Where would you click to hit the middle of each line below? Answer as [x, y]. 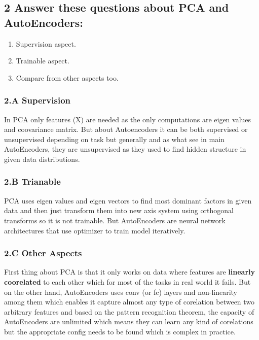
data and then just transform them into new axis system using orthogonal [119, 210]
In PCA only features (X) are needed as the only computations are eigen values [128, 119]
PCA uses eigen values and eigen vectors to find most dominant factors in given [128, 200]
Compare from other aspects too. [67, 77]
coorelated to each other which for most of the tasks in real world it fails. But [127, 281]
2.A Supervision [38, 100]
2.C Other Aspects [43, 253]
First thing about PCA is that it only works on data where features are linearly [129, 272]
